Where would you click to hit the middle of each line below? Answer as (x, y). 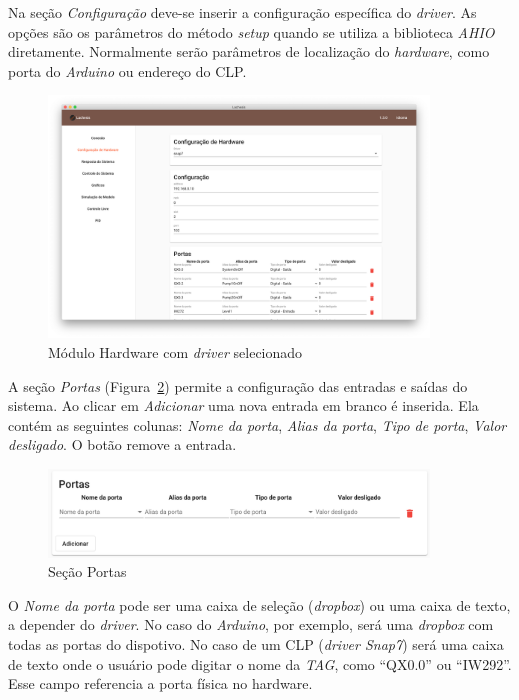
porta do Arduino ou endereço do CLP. (127, 70)
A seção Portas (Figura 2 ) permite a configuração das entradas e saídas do (238, 385)
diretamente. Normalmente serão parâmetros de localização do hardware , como (249, 51)
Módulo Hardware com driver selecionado (175, 351)
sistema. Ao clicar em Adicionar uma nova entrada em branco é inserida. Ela (243, 405)
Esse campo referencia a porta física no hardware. (160, 683)
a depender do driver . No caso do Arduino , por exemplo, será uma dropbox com (251, 624)
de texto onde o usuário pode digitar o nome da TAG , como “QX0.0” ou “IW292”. (260, 663)
